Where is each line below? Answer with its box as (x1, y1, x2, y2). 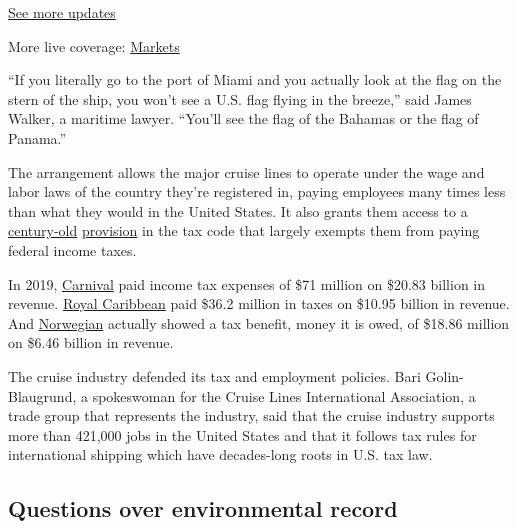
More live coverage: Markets (8, 35, 180, 56)
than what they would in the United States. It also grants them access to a (8, 200, 468, 221)
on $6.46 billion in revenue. (8, 332, 174, 353)
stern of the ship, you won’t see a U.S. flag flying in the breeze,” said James (8, 88, 472, 109)
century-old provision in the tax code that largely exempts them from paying (8, 220, 480, 241)
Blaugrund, (8, 385, 77, 406)
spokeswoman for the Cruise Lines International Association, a (92, 385, 476, 406)
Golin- (425, 365, 464, 386)
